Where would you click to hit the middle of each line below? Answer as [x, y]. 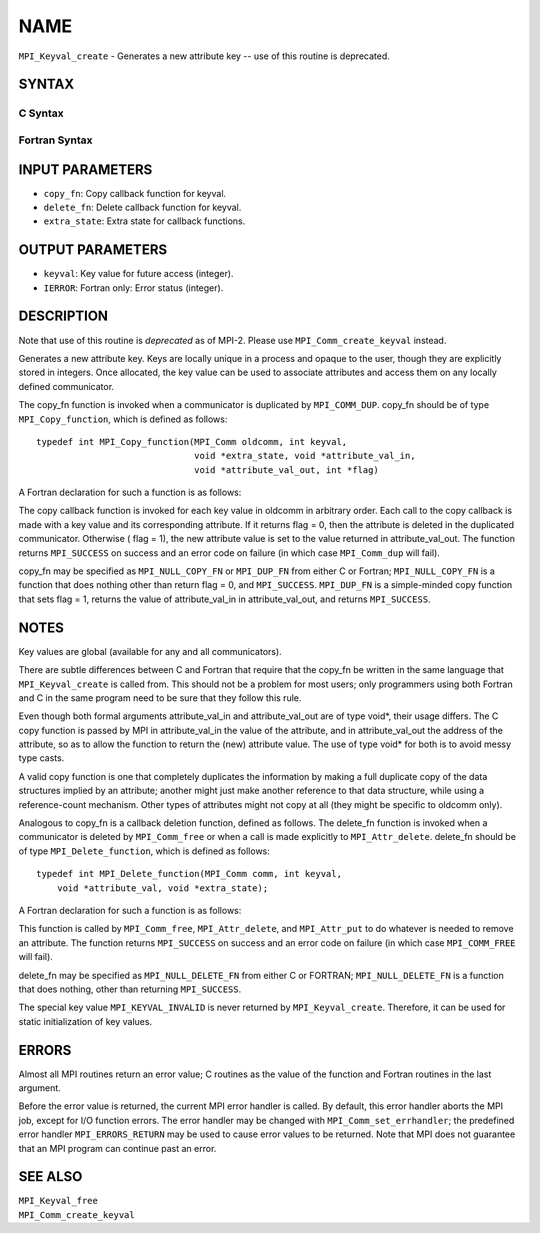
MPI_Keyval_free [58, 1201]
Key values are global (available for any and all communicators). [150, 651]
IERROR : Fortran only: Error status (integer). [133, 287]
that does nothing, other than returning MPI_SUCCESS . [130, 989]
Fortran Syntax [55, 140]
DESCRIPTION [63, 316]
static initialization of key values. [85, 1021]
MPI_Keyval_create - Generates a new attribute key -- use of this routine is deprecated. [204, 56]
